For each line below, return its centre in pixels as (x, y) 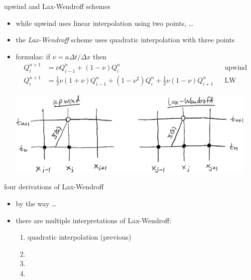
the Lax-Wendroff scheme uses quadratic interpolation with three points (125, 40)
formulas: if (33, 56)
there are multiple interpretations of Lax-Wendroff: (93, 220)
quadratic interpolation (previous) (79, 237)
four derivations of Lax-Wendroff (54, 187)
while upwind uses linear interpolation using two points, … (105, 23)
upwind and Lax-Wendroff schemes (57, 6)
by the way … (36, 204)
